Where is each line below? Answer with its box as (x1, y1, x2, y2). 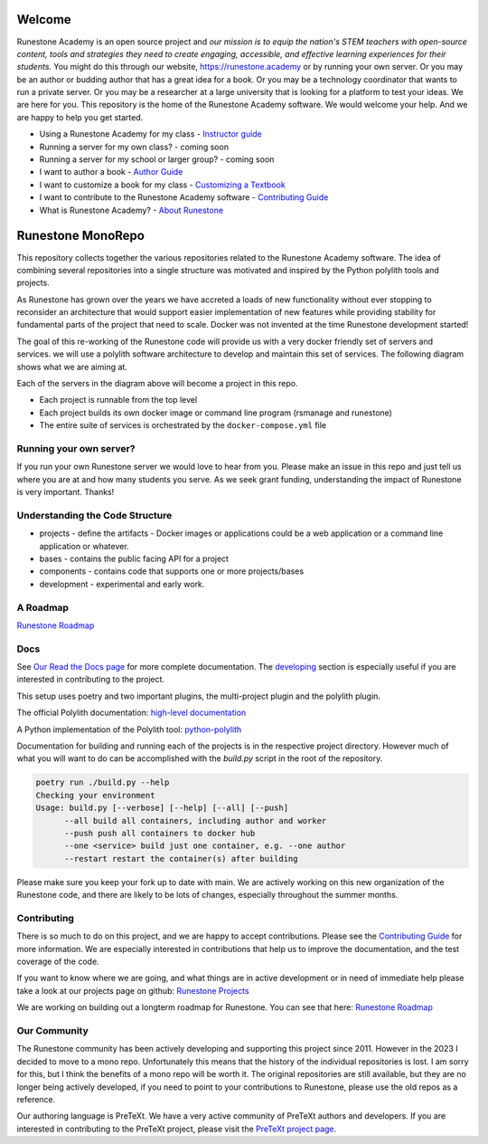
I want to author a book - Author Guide (39, 167, 183, 177)
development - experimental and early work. (39, 578, 205, 589)
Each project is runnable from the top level (39, 395, 198, 405)
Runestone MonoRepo (16, 228, 145, 243)
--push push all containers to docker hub (64, 828, 256, 838)
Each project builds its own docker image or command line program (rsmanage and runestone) (39, 407, 393, 418)
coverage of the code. (16, 956, 99, 968)
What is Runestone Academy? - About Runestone (39, 205, 224, 215)
